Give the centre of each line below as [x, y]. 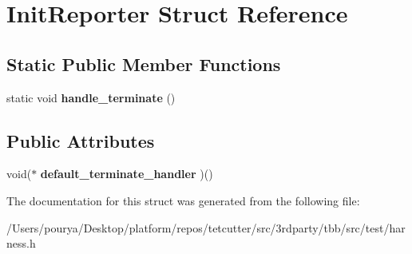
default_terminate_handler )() [127, 174]
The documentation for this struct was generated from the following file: [183, 200]
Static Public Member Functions [144, 63]
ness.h [21, 243]
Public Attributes [81, 140]
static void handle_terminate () [91, 97]
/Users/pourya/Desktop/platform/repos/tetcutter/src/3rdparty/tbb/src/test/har [206, 227]
